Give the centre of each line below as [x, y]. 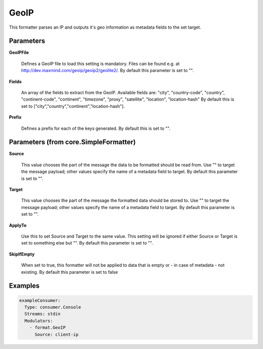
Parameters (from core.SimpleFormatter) [72, 142]
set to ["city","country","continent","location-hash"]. [73, 106]
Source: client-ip [57, 334]
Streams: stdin [43, 314]
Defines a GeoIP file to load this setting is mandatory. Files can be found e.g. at [100, 64]
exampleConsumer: [40, 300]
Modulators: [39, 321]
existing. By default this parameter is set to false [69, 272]
